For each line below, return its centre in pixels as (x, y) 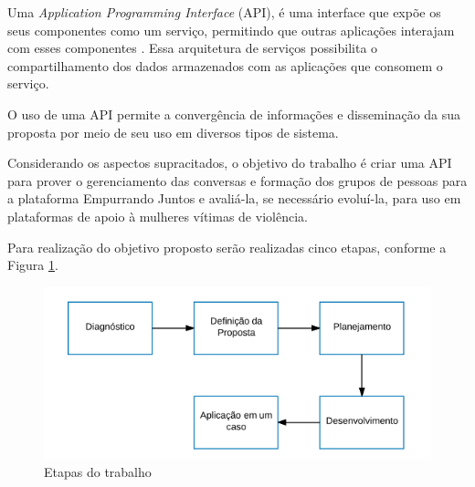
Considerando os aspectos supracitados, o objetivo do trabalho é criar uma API (230, 163)
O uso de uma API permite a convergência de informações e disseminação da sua (234, 114)
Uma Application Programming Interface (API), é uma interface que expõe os (224, 12)
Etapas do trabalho (98, 472)
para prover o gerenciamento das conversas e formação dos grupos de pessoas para (237, 180)
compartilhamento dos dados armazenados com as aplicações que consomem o (225, 65)
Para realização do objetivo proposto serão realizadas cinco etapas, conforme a (227, 247)
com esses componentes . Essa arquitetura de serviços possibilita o (193, 48)
